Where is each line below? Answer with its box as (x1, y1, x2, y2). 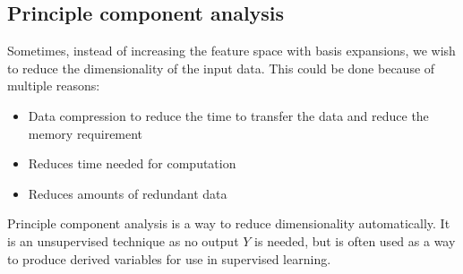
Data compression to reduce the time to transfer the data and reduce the (28, 106, 429, 124)
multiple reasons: (7, 76, 100, 95)
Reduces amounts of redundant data (28, 184, 227, 202)
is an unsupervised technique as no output (7, 231, 239, 250)
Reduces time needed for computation (28, 154, 236, 173)
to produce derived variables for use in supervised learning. (7, 249, 331, 268)
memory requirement (28, 124, 143, 142)
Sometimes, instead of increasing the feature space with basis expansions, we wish (7, 41, 456, 60)
